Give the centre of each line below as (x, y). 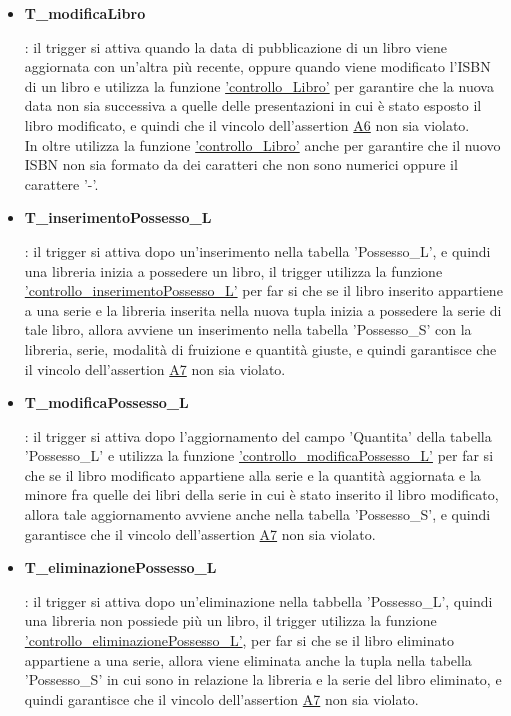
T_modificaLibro (85, 13)
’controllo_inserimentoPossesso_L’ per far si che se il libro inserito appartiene (263, 290)
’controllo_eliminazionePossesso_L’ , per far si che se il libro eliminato (239, 640)
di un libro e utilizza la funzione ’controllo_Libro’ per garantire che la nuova (259, 85)
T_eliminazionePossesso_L (120, 567)
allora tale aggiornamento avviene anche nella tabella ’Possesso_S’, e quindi (257, 514)
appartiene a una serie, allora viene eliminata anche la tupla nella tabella (248, 659)
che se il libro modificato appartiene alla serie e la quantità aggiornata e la (252, 474)
